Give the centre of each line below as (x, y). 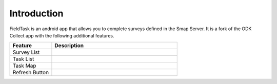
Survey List (26, 52)
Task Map (24, 66)
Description (69, 46)
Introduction (36, 13)
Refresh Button (31, 73)
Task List (23, 59)
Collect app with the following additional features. (62, 35)
